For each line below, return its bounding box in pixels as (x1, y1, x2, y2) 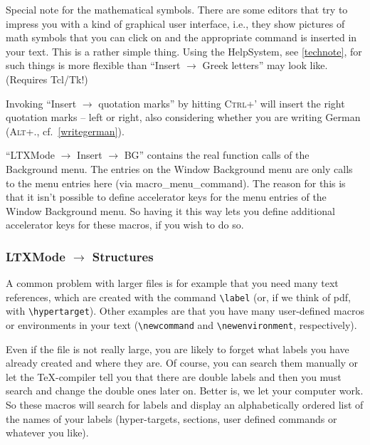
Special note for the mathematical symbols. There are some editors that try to (6, 2, 348, 16)
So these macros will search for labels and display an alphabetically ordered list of (6, 397, 364, 412)
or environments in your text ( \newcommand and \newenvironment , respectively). (6, 318, 357, 333)
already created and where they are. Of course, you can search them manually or (6, 355, 359, 370)
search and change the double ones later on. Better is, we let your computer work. (6, 383, 364, 398)
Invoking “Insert (6, 95, 77, 110)
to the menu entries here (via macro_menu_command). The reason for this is (6, 175, 346, 190)
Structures (92, 247, 154, 265)
